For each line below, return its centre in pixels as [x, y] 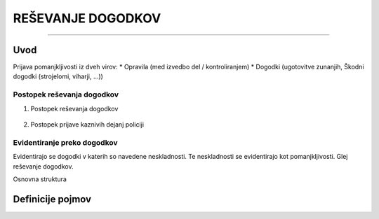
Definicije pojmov [52, 199]
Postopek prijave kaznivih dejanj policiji [87, 124]
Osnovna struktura [40, 179]
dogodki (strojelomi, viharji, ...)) [58, 76]
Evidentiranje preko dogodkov [66, 142]
